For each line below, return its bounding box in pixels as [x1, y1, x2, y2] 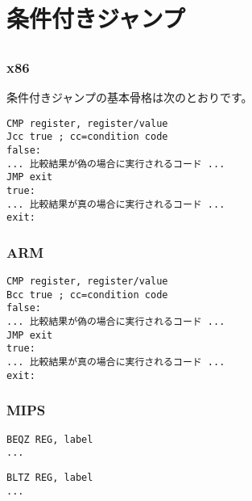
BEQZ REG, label [6, 433, 93, 445]
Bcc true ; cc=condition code [6, 288, 168, 301]
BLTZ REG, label [6, 471, 93, 483]
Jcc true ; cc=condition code [6, 131, 168, 143]
